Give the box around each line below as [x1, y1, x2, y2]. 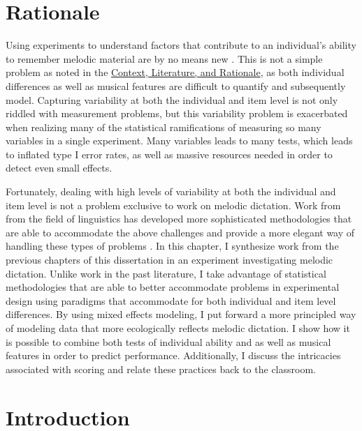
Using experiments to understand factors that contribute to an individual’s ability [6, 38, 356, 52]
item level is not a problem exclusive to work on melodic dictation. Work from [6, 197, 341, 212]
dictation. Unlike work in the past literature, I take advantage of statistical [6, 266, 326, 280]
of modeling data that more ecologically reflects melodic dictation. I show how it [6, 321, 350, 335]
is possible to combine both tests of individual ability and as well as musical [6, 334, 331, 349]
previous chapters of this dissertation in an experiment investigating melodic [6, 252, 333, 267]
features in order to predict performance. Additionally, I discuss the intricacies [6, 348, 341, 363]
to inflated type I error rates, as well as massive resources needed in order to [6, 146, 333, 161]
